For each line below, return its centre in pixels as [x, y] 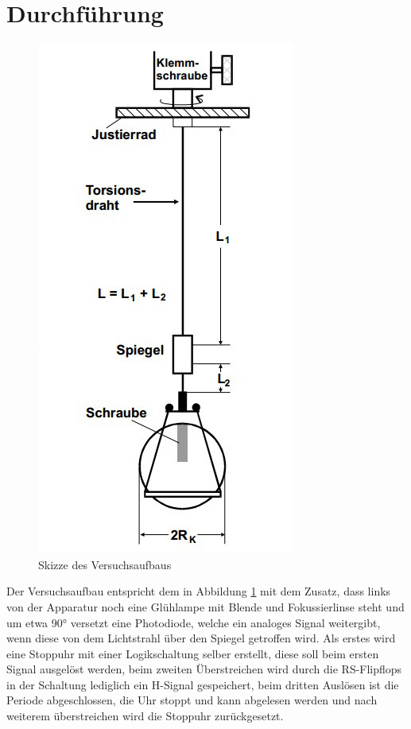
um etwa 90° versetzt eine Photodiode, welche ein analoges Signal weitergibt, [194, 622]
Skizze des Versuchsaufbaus [105, 564]
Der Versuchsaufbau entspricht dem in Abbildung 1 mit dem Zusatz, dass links [199, 591]
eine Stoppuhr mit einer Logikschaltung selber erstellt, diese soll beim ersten [193, 653]
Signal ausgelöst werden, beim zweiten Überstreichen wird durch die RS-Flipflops [204, 669]
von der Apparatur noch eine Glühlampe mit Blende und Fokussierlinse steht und [205, 606]
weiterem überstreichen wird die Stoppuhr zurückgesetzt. [145, 716]
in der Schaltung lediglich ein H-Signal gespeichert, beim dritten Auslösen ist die [203, 684]
